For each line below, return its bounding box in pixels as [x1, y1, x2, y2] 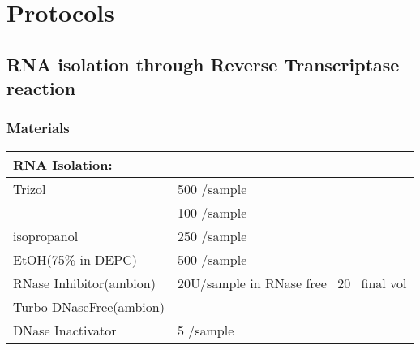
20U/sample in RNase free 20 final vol [177, 273, 407, 292]
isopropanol [13, 226, 79, 245]
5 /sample [177, 320, 234, 339]
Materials [6, 118, 70, 138]
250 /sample [177, 226, 247, 245]
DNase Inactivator [13, 320, 117, 339]
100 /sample [177, 202, 247, 222]
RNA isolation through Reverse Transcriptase [6, 51, 400, 76]
